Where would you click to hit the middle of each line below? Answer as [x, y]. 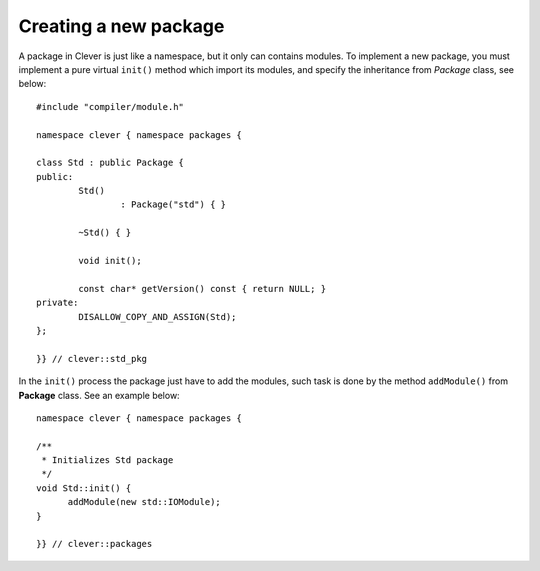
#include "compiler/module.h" [110, 106]
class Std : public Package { [110, 163]
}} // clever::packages [94, 544]
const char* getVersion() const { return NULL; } [202, 288]
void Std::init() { [84, 488]
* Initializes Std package [107, 460]
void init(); [110, 261]
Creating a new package [121, 26]
